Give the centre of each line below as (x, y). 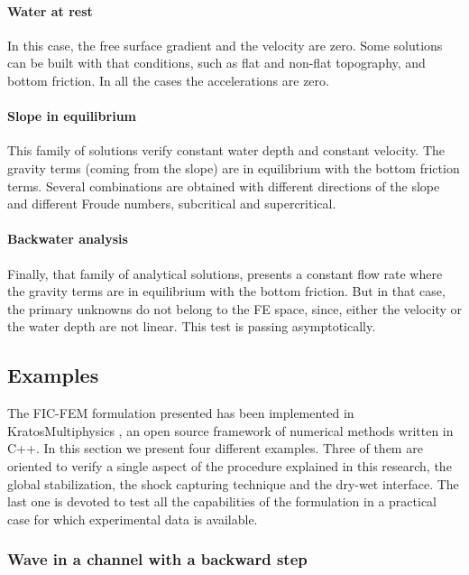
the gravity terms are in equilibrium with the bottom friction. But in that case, (226, 291)
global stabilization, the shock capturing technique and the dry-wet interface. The (233, 483)
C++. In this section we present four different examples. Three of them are (215, 448)
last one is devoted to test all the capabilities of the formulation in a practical (222, 501)
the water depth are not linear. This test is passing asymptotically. (192, 326)
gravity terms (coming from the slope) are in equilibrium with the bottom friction (234, 167)
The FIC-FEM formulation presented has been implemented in (181, 413)
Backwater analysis (68, 239)
